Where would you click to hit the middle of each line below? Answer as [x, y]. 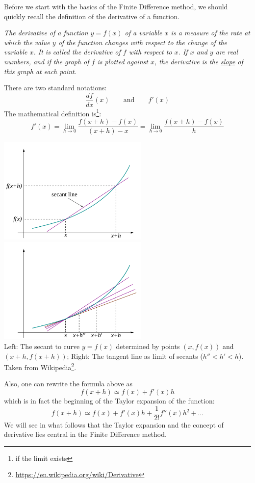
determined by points [148, 346]
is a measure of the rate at [210, 33]
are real [227, 52]
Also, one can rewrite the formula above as [68, 384]
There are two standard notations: [55, 88]
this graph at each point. [40, 71]
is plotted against [123, 61]
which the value [27, 42]
